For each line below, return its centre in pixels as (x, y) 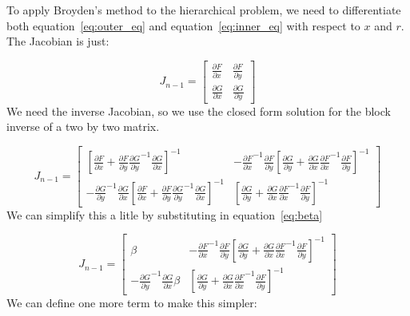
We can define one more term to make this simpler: (132, 303)
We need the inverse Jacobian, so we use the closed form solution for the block (199, 111)
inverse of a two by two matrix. (83, 126)
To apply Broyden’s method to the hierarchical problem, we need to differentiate (204, 10)
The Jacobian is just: (58, 41)
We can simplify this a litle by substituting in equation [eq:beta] (165, 214)
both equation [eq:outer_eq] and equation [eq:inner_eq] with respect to (183, 25)
